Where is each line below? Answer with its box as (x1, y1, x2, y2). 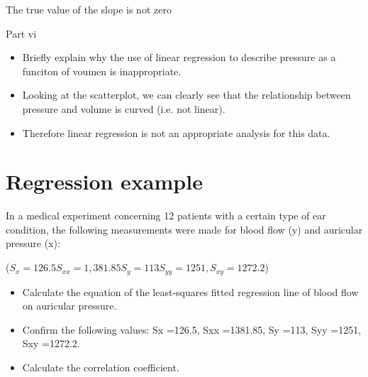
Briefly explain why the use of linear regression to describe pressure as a (22, 50, 336, 65)
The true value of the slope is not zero (6, 2, 172, 16)
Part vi (6, 26, 37, 40)
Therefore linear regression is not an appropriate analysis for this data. (22, 125, 330, 140)
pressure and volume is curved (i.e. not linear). (22, 101, 225, 116)
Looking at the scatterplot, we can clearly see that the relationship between (22, 87, 351, 102)
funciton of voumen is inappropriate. (22, 63, 182, 78)
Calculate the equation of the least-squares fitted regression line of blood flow (22, 284, 359, 299)
